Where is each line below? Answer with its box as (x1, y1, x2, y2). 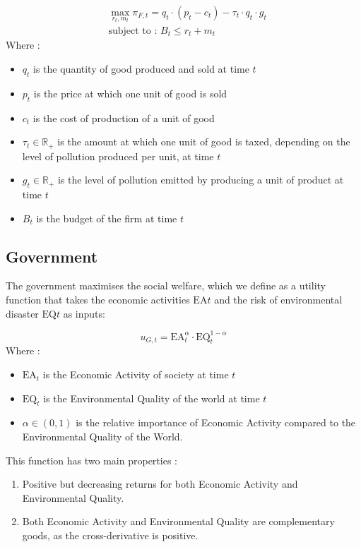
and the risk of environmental (214, 291, 343, 306)
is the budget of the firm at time (36, 210, 177, 225)
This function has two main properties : (6, 452, 177, 467)
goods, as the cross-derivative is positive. (22, 528, 199, 543)
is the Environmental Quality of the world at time (43, 390, 260, 405)
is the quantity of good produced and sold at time (33, 61, 249, 76)
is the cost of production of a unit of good (32, 110, 215, 125)
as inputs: (63, 306, 105, 320)
